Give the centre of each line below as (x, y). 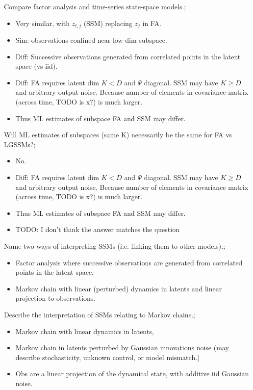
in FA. (152, 23)
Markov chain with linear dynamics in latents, (85, 331)
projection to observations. (55, 298)
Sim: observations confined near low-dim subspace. (91, 40)
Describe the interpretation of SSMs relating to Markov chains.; (100, 314)
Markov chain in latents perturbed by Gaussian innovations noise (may (122, 348)
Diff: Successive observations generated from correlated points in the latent (128, 56)
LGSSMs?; (20, 144)
